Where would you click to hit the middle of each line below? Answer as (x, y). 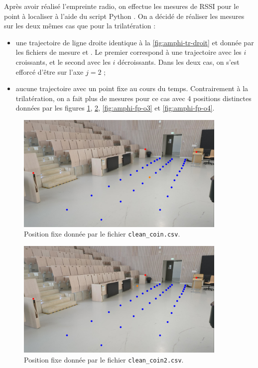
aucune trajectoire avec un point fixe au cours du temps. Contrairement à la (132, 88)
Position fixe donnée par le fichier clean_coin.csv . (102, 234)
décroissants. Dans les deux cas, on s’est (179, 61)
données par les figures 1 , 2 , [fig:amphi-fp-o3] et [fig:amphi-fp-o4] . (115, 108)
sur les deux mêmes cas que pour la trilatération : (80, 26)
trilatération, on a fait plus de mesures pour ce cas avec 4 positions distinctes (133, 98)
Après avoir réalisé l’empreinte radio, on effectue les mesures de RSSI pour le (122, 6)
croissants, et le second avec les (63, 61)
